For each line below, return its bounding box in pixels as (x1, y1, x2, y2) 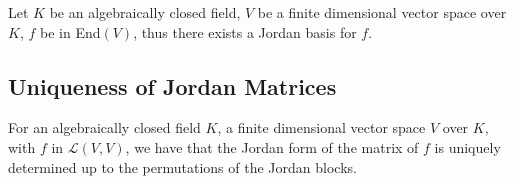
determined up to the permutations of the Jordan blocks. (8, 156, 357, 177)
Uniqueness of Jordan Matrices (8, 70, 337, 101)
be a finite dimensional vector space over (257, 2, 507, 22)
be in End (39, 21, 101, 42)
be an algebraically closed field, (49, 2, 241, 22)
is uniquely (434, 136, 501, 157)
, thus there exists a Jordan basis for (133, 21, 357, 42)
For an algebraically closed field (8, 117, 201, 138)
